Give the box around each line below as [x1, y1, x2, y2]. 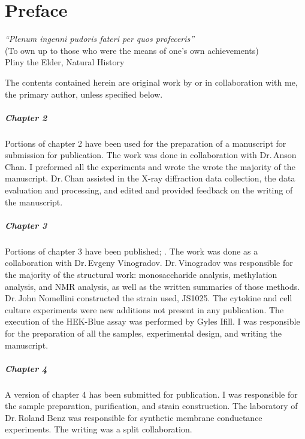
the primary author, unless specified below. [5, 87, 163, 100]
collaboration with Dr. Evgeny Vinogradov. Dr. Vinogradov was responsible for [5, 256, 293, 269]
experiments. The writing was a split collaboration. [5, 423, 192, 435]
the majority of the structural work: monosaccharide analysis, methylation [5, 268, 277, 280]
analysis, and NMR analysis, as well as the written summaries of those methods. [5, 280, 300, 292]
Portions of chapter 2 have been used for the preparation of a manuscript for [5, 137, 286, 149]
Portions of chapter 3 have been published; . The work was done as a [5, 244, 258, 257]
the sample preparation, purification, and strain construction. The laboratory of [5, 399, 298, 412]
